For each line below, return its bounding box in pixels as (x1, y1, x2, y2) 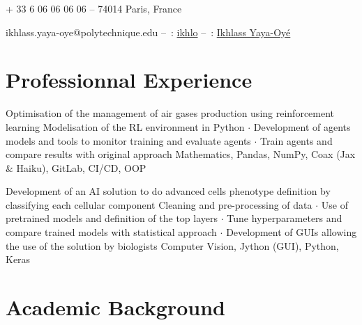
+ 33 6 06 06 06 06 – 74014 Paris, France (6, 1, 182, 15)
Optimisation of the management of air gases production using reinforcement (6, 106, 335, 120)
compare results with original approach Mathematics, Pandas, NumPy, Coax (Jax (6, 147, 356, 161)
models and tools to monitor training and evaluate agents (6, 133, 251, 148)
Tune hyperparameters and (227, 211, 342, 225)
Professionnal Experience (6, 65, 252, 94)
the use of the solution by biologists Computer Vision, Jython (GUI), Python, (6, 238, 339, 253)
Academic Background (6, 293, 225, 322)
